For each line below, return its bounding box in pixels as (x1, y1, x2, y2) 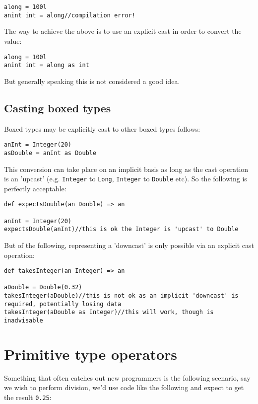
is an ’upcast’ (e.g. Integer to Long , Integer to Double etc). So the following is (4, 173, 247, 184)
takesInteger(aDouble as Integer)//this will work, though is (4, 309, 214, 316)
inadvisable (4, 317, 43, 324)
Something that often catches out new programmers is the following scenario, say (4, 372, 251, 383)
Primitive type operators (4, 343, 178, 364)
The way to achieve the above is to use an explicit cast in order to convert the (4, 26, 242, 36)
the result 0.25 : (4, 392, 52, 403)
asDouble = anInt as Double (4, 149, 97, 157)
